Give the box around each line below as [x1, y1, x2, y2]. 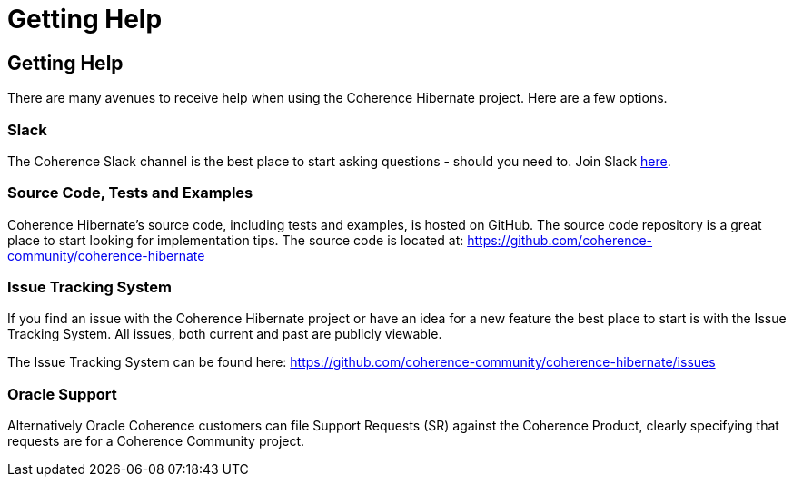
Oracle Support [7, 384, 117, 403]
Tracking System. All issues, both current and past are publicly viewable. [7, 326, 442, 342]
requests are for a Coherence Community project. [7, 433, 305, 449]
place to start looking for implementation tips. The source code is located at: [7, 232, 464, 248]
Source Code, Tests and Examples [7, 183, 253, 202]
